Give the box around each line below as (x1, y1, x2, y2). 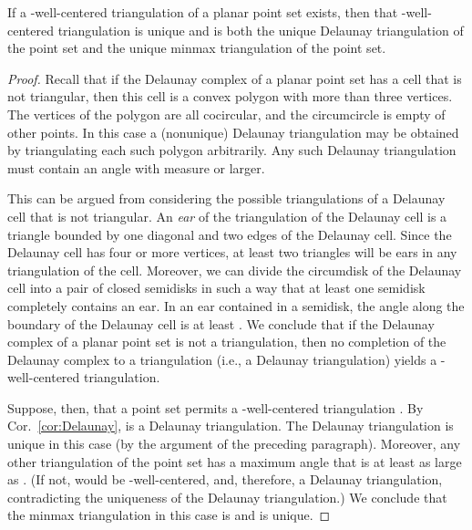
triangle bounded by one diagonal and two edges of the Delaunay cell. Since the (7, 224, 452, 244)
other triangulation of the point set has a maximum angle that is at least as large (7, 452, 462, 471)
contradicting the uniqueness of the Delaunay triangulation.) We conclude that (7, 487, 447, 506)
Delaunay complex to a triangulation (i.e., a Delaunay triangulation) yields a (7, 349, 437, 369)
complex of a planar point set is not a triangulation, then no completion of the (7, 332, 446, 351)
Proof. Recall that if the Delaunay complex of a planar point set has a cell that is (7, 68, 462, 88)
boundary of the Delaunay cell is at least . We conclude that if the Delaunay (7, 314, 435, 333)
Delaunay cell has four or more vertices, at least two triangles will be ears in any (7, 243, 457, 262)
